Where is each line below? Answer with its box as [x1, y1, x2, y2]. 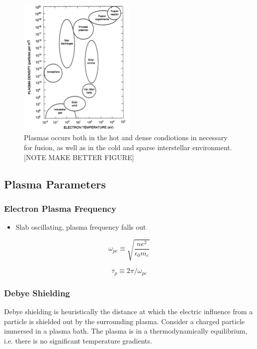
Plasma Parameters [4, 176, 106, 191]
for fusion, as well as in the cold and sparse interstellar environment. [24, 142, 232, 152]
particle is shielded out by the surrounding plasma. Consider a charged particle [4, 316, 245, 326]
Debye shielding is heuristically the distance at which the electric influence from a [4, 306, 253, 316]
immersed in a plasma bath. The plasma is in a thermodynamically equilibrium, [4, 326, 248, 336]
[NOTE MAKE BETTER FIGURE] [24, 152, 134, 162]
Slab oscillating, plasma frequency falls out [15, 222, 146, 232]
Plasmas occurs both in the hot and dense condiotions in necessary [24, 132, 228, 143]
